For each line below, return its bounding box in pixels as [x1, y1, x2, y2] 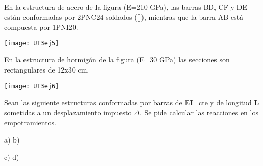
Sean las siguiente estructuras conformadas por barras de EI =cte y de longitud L [4, 97, 259, 108]
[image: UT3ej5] [4, 39, 59, 47]
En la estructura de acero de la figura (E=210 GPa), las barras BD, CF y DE [4, 2, 247, 12]
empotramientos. [4, 117, 57, 128]
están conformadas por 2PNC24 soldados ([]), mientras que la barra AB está [4, 11, 244, 22]
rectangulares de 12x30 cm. [4, 64, 89, 75]
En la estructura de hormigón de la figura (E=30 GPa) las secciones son [4, 54, 230, 65]
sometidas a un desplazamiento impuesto [4, 107, 132, 117]
